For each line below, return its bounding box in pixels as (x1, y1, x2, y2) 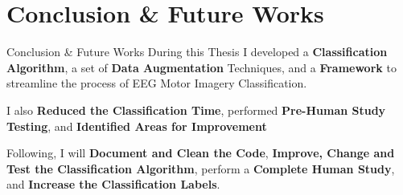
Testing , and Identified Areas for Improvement (6, 117, 267, 134)
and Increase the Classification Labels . (6, 176, 220, 193)
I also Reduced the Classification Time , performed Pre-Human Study (6, 101, 386, 118)
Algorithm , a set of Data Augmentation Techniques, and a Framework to (6, 59, 397, 75)
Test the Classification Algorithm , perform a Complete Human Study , (6, 160, 395, 177)
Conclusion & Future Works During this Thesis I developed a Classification (6, 43, 388, 60)
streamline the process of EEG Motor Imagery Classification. (6, 75, 307, 91)
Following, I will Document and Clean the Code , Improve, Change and (6, 144, 395, 161)
